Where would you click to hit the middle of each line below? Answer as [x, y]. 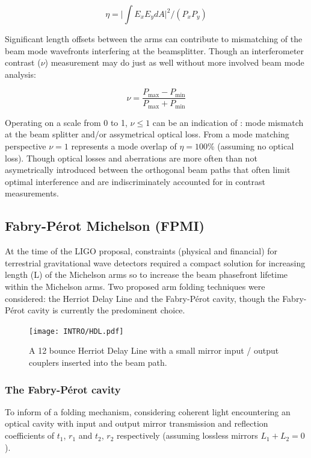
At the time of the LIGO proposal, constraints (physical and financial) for [141, 251]
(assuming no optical [256, 146]
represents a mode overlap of [124, 146]
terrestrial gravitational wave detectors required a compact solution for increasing [155, 262]
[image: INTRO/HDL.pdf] [76, 331]
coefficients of [30, 435]
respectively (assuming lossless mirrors [187, 435]
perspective [26, 146]
